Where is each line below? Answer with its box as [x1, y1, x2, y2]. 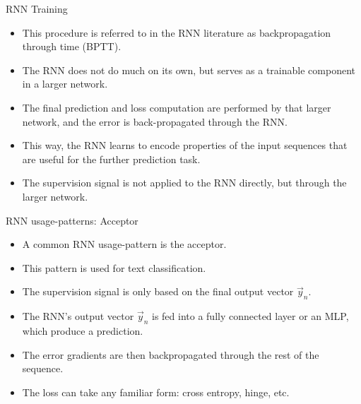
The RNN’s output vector [22, 309, 134, 323]
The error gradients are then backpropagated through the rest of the [22, 347, 319, 362]
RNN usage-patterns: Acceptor [6, 213, 138, 227]
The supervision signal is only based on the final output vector [22, 284, 294, 299]
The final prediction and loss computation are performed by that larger [22, 100, 331, 114]
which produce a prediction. [22, 323, 143, 338]
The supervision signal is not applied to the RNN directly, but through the [22, 175, 347, 190]
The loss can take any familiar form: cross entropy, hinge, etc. [22, 384, 290, 399]
